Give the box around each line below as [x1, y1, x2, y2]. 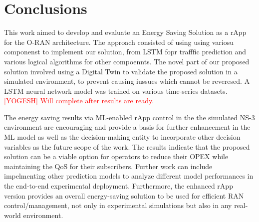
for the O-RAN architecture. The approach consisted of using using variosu [4, 36, 234, 47]
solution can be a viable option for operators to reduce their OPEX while [4, 151, 229, 162]
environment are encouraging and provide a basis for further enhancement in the [4, 122, 251, 132]
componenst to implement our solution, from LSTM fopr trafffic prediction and [4, 46, 247, 57]
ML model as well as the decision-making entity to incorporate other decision [4, 132, 241, 142]
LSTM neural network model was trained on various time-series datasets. [4, 85, 228, 96]
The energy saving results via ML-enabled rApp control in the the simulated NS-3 [4, 112, 255, 122]
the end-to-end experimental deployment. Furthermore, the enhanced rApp [4, 181, 233, 191]
